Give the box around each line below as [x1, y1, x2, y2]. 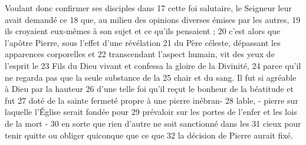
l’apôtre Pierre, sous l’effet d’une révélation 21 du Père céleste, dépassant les [5, 36, 281, 48]
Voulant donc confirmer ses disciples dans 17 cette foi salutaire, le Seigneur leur [5, 2, 292, 14]
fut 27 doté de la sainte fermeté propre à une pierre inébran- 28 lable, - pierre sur [5, 94, 298, 106]
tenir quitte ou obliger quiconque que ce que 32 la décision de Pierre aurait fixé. [5, 128, 293, 141]
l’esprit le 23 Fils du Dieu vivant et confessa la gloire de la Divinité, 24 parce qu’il [5, 59, 301, 71]
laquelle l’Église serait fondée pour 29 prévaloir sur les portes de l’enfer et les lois [5, 106, 297, 118]
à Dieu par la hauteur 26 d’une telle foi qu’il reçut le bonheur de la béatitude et [5, 83, 294, 95]
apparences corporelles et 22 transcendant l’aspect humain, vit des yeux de [5, 48, 275, 60]
